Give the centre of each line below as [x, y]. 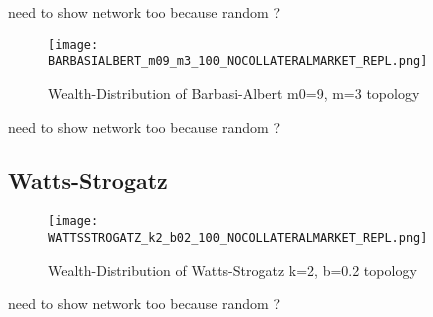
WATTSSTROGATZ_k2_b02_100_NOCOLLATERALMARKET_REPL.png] [238, 237]
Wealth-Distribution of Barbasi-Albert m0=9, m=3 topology [234, 92]
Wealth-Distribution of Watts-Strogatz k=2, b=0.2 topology [232, 269]
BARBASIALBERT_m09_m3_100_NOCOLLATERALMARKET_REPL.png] [238, 61]
